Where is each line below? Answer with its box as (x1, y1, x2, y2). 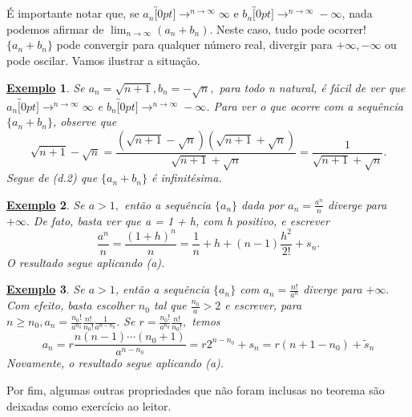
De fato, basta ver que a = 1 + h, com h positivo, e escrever (33, 212, 329, 229)
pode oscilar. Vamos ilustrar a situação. (6, 52, 200, 68)
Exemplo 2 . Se (6, 196, 85, 213)
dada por (241, 196, 285, 213)
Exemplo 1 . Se (6, 79, 85, 95)
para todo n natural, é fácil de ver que (219, 79, 406, 95)
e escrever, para (224, 297, 302, 314)
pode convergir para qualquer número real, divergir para (56, 36, 333, 53)
